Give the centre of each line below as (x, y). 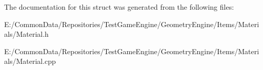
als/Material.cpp (30, 61)
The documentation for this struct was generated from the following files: (119, 7)
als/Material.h (26, 34)
